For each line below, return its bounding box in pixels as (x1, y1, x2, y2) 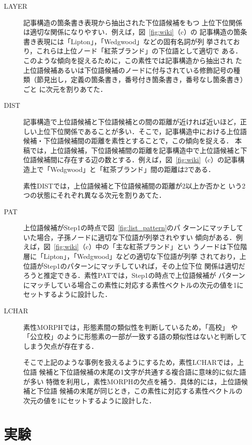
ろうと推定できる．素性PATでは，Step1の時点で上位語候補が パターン (23, 270, 245, 280)
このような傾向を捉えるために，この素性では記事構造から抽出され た (23, 55, 242, 65)
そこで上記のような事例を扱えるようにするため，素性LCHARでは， (23, 357, 237, 367)
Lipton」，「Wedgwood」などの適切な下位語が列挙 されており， (43, 251, 240, 261)
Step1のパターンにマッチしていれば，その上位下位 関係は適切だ (43, 260, 245, 271)
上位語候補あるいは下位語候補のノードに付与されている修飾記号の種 (23, 65, 240, 75)
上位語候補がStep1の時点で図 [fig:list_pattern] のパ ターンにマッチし (23, 222, 236, 233)
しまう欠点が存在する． (23, 341, 98, 351)
